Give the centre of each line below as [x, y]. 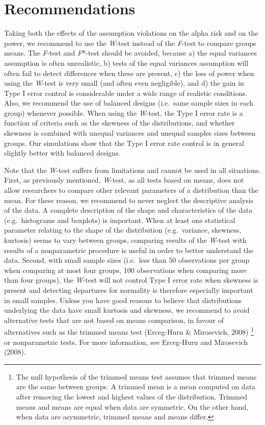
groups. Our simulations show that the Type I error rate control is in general [124, 143]
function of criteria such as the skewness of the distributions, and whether [120, 123]
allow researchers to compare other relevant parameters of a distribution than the [131, 190]
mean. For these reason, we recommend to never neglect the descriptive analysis [129, 200]
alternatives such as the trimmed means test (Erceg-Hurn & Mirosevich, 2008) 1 [129, 331]
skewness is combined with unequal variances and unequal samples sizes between [130, 133]
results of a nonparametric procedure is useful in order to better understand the [129, 250]
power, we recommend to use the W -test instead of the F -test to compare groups [130, 43]
